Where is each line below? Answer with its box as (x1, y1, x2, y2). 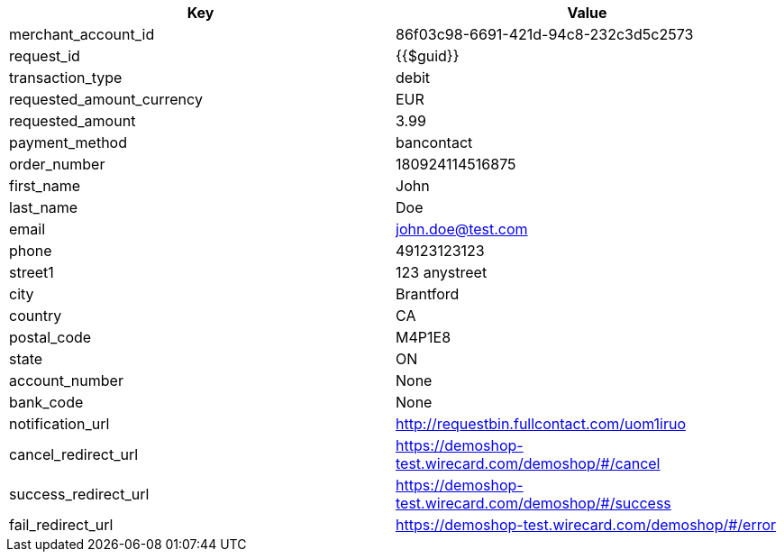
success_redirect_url (9, 485, 150, 503)
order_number (9, 155, 105, 173)
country (9, 307, 62, 325)
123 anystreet (396, 263, 488, 281)
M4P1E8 (396, 328, 451, 346)
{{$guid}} (396, 47, 460, 65)
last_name (9, 198, 78, 216)
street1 (9, 263, 54, 281)
